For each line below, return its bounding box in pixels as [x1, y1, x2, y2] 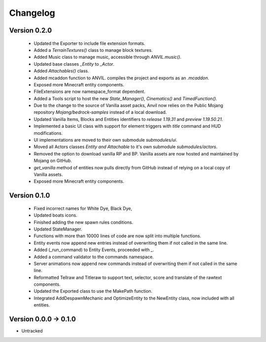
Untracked [21, 328, 43, 334]
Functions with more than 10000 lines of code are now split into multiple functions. [33, 233, 201, 239]
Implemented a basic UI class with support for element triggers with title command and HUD [33, 123, 221, 129]
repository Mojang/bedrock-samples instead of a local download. [33, 109, 167, 115]
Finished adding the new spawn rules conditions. [33, 219, 133, 225]
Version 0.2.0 [9, 26, 52, 35]
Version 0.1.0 [9, 191, 50, 200]
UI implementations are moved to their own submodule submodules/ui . [33, 137, 177, 143]
